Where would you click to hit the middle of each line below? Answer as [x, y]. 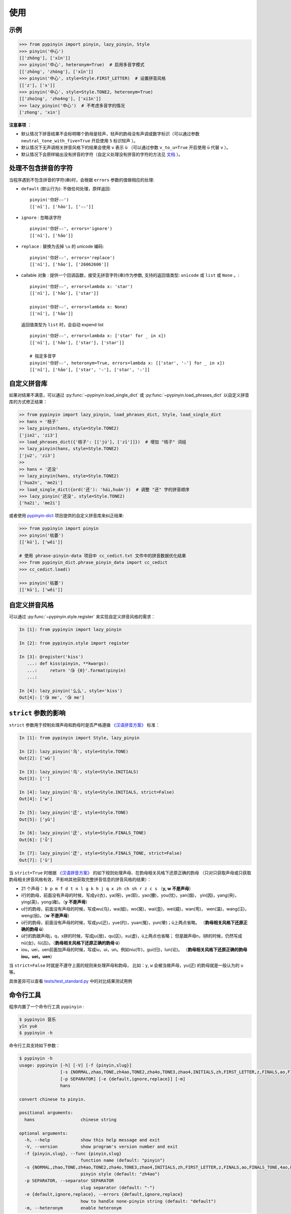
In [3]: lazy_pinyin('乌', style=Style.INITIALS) [79, 772]
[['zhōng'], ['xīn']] [45, 58]
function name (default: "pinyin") [123, 1160]
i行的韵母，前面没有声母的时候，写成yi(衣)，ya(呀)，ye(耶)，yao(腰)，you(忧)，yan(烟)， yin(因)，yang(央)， [130, 895]
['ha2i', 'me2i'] [40, 503]
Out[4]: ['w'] [36, 799]
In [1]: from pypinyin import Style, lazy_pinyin [79, 738]
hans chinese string [70, 1120]
